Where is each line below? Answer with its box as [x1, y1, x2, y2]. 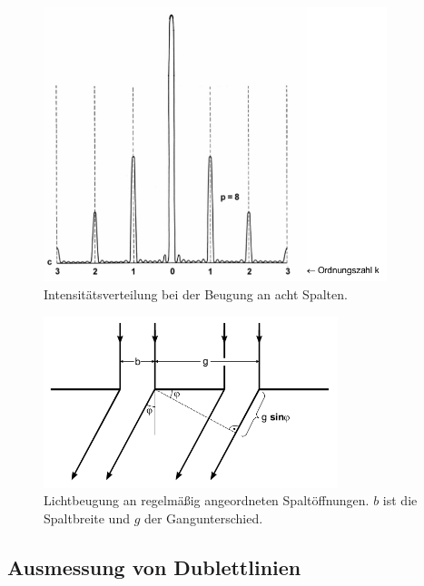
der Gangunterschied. [143, 508, 263, 527]
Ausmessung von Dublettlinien [7, 552, 301, 581]
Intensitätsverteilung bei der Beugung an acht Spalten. [44, 284, 348, 303]
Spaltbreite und [44, 508, 130, 527]
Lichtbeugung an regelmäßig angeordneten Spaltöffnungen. [44, 491, 370, 510]
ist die [382, 491, 418, 510]
